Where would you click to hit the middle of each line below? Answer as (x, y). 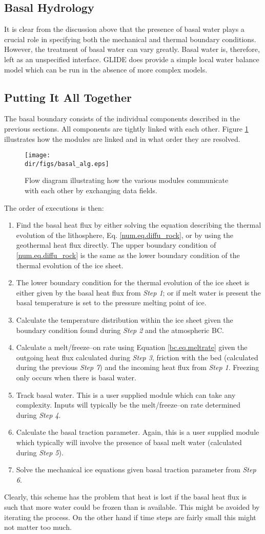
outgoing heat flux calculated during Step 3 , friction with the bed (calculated (137, 357)
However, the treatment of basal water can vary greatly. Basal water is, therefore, (132, 49)
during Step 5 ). (40, 452)
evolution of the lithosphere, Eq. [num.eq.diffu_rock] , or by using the (125, 235)
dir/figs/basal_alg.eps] (67, 164)
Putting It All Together (68, 97)
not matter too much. (38, 527)
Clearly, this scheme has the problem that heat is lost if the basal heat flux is (126, 497)
